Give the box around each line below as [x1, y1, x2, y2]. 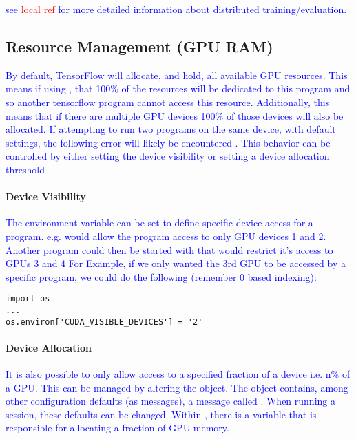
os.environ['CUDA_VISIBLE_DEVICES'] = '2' [6, 317, 203, 327]
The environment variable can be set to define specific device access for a [6, 215, 313, 230]
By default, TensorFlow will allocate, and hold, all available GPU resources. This [6, 67, 348, 82]
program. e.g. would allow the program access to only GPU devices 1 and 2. [6, 228, 326, 243]
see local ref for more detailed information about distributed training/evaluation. [6, 2, 347, 16]
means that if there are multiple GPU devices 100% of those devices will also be [6, 108, 344, 122]
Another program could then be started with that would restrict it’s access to [6, 242, 333, 257]
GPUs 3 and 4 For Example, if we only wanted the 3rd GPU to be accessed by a [6, 256, 346, 270]
